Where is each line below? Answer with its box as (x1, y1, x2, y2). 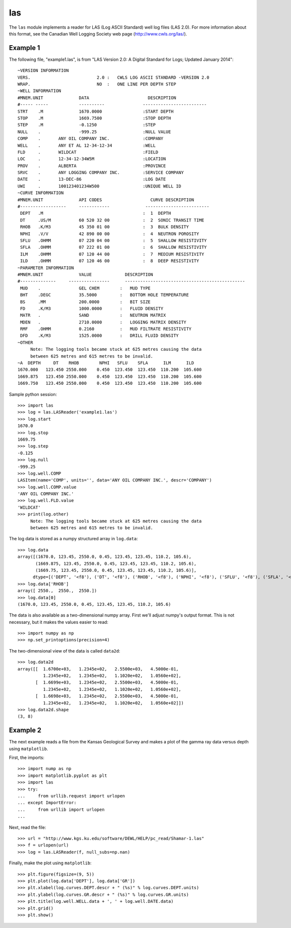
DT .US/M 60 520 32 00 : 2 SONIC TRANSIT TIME (20, 217, 205, 223)
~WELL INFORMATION (17, 88, 62, 94)
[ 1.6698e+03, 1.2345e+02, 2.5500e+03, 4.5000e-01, (35, 693, 179, 699)
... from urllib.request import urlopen (17, 793, 126, 799)
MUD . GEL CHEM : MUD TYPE (20, 285, 151, 291)
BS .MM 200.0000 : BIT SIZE (20, 299, 151, 305)
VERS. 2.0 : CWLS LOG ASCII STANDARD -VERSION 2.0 (17, 74, 210, 80)
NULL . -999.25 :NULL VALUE (17, 129, 171, 135)
